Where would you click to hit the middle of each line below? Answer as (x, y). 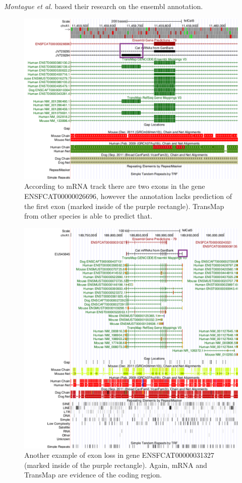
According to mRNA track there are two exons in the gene (115, 186)
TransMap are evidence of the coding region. (93, 475)
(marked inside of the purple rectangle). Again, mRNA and (116, 465)
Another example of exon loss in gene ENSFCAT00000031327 (119, 455)
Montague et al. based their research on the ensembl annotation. (104, 6)
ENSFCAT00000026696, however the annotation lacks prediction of (128, 196)
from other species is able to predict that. (88, 216)
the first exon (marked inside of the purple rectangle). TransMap (124, 206)
